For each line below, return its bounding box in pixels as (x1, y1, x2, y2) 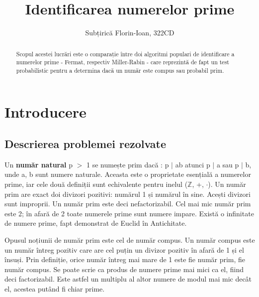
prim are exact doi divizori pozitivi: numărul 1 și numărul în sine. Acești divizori (4, 188, 251, 199)
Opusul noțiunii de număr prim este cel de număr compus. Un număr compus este (4, 235, 255, 245)
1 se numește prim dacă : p (86, 159, 169, 169)
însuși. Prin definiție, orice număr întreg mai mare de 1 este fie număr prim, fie (4, 254, 246, 265)
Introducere (4, 102, 86, 122)
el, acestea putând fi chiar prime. (4, 284, 105, 294)
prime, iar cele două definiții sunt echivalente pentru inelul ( (4, 179, 188, 189)
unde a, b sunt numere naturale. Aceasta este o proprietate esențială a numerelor (4, 169, 251, 179)
